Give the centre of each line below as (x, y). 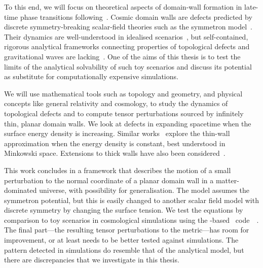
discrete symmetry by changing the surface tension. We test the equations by (124, 210)
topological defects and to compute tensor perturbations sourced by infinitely (124, 113)
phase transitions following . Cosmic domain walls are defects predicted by (136, 16)
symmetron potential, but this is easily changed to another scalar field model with (131, 200)
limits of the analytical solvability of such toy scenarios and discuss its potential (128, 66)
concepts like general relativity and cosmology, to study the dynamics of (116, 103)
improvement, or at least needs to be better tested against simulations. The (121, 240)
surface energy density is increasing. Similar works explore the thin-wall (117, 133)
